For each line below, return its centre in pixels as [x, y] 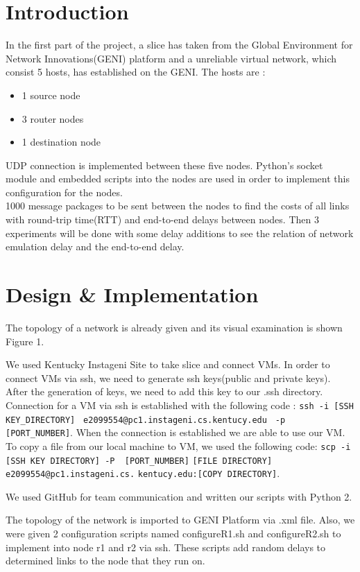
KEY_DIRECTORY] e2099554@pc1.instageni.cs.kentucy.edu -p [146, 420]
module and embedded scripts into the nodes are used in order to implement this [178, 179]
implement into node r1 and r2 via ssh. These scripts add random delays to [166, 547]
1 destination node [61, 142]
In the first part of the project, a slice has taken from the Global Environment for [179, 45]
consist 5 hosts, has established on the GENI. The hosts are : [136, 72]
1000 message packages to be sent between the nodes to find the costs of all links [178, 206]
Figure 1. [25, 341]
